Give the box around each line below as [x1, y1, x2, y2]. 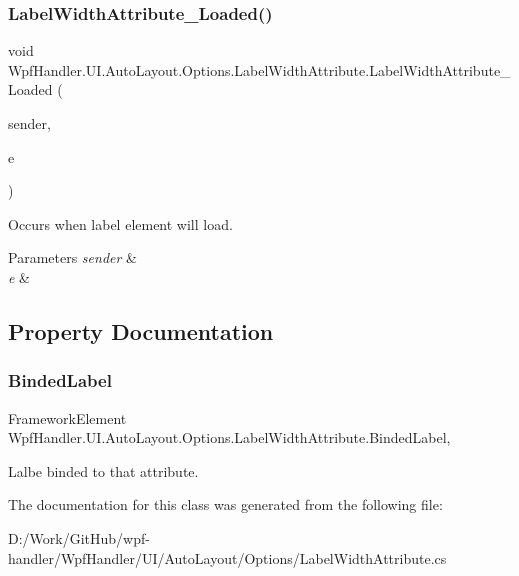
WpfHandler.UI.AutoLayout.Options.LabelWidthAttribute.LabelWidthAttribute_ [8, 59, 511, 80]
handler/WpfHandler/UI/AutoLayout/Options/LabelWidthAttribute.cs [8, 547, 447, 568]
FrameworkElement [8, 407, 127, 428]
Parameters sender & [8, 247, 137, 268]
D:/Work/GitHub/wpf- [8, 527, 150, 548]
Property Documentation [8, 315, 274, 346]
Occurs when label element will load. [8, 213, 233, 234]
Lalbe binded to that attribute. [8, 460, 199, 481]
